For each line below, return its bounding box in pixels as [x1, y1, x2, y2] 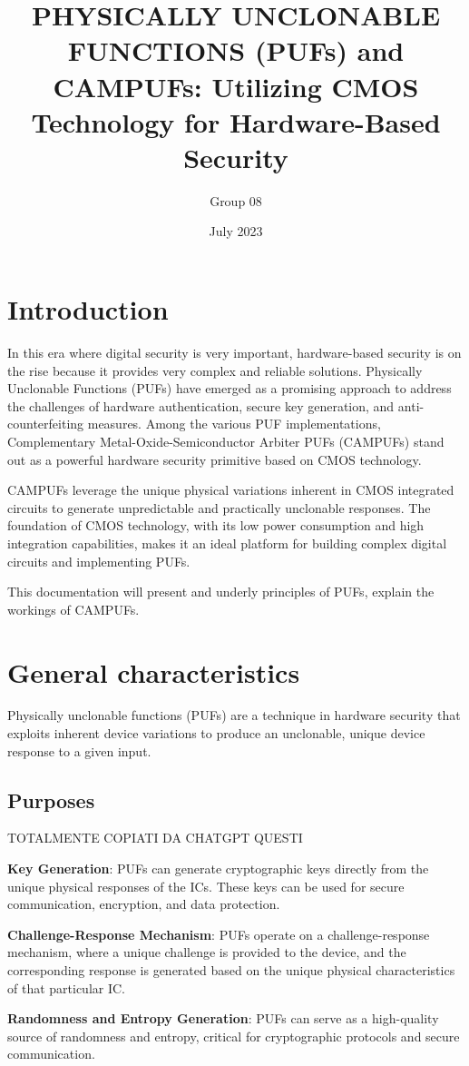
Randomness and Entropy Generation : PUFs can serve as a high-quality [7, 1009, 439, 1028]
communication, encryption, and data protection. [7, 894, 280, 913]
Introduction [7, 291, 169, 328]
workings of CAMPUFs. [7, 599, 140, 618]
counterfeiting [7, 414, 84, 433]
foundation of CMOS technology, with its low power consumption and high [7, 516, 425, 535]
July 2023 [209, 222, 263, 241]
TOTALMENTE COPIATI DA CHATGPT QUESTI [7, 828, 303, 847]
